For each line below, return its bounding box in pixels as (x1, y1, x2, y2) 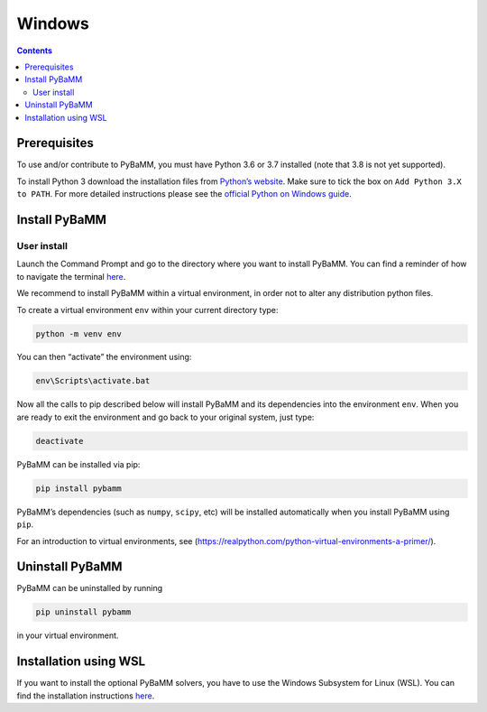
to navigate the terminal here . (16, 271, 126, 282)
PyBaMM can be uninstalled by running (16, 583, 163, 594)
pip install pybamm (35, 483, 122, 494)
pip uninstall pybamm (35, 607, 132, 617)
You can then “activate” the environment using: (16, 352, 192, 363)
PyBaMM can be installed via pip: (16, 458, 141, 469)
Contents (16, 45, 53, 56)
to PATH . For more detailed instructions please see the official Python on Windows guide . (16, 189, 352, 199)
